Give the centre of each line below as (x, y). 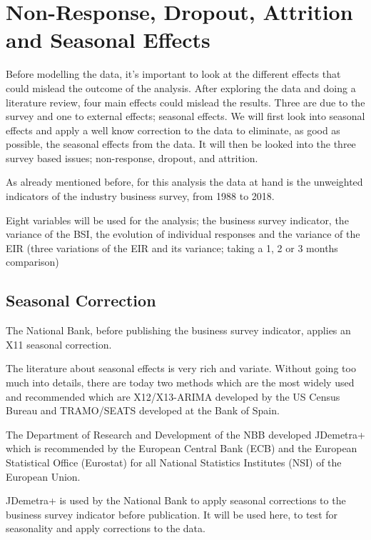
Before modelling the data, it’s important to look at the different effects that (173, 74)
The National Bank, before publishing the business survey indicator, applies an (178, 330)
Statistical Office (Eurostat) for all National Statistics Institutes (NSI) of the (174, 462)
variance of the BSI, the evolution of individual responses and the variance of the (183, 234)
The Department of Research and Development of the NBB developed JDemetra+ (185, 434)
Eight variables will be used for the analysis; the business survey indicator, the (177, 220)
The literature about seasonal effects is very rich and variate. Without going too (181, 368)
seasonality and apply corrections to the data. (106, 528)
